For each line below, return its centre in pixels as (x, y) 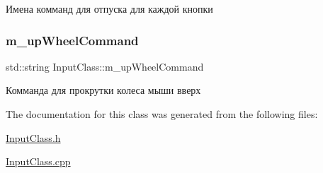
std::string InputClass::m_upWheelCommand (105, 66)
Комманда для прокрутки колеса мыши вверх (103, 90)
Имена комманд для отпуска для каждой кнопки (109, 8)
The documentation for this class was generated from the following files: (162, 114)
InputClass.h (33, 137)
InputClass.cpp (38, 161)
